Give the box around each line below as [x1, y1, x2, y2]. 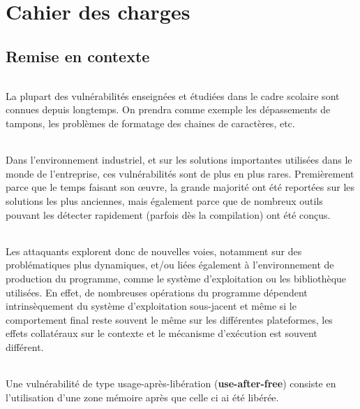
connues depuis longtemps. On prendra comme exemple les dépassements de [6, 102, 331, 117]
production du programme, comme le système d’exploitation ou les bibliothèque [6, 271, 347, 285]
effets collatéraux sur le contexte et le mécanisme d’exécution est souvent [6, 326, 317, 340]
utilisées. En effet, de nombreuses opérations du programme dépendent [6, 285, 308, 299]
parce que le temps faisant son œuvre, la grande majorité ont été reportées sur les [6, 180, 355, 194]
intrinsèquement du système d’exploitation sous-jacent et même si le [6, 299, 297, 313]
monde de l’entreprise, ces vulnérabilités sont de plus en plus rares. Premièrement [6, 166, 354, 180]
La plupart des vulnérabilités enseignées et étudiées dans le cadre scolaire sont [6, 88, 340, 103]
